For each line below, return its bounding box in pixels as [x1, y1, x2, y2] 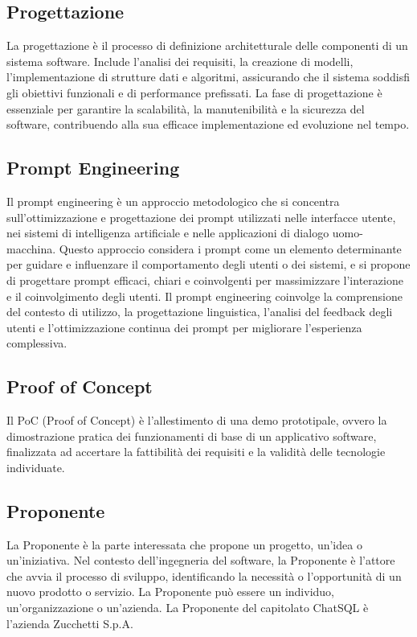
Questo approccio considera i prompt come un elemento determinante [59, 240, 402, 257]
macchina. [6, 240, 56, 257]
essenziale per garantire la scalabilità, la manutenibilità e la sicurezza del [6, 100, 365, 117]
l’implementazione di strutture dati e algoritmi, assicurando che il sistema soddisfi [6, 68, 410, 85]
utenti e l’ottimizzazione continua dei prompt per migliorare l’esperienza [6, 318, 362, 335]
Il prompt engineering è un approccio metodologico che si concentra [6, 192, 340, 209]
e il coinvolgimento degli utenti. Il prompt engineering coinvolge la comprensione [6, 287, 403, 304]
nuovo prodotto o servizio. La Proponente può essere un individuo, [6, 583, 334, 600]
